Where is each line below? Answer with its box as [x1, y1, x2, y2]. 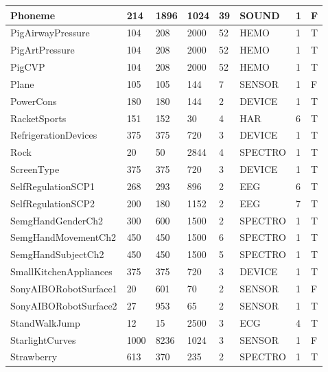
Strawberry [10, 349, 58, 364]
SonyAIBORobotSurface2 [10, 298, 117, 312]
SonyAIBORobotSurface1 [10, 281, 117, 295]
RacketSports [10, 111, 67, 125]
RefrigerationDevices [10, 128, 97, 142]
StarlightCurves [10, 332, 76, 347]
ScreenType [10, 162, 60, 176]
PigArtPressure [10, 43, 75, 57]
